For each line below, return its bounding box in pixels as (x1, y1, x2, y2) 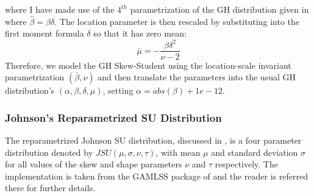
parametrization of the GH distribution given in (130, 3, 309, 15)
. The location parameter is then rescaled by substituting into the (54, 15, 299, 27)
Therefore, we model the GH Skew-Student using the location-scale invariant (5, 58, 291, 71)
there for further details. (5, 181, 96, 194)
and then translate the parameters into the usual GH (98, 71, 296, 83)
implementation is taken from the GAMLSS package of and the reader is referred (5, 169, 308, 182)
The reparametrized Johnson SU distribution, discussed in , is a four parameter (5, 133, 302, 146)
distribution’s (5, 84, 55, 97)
